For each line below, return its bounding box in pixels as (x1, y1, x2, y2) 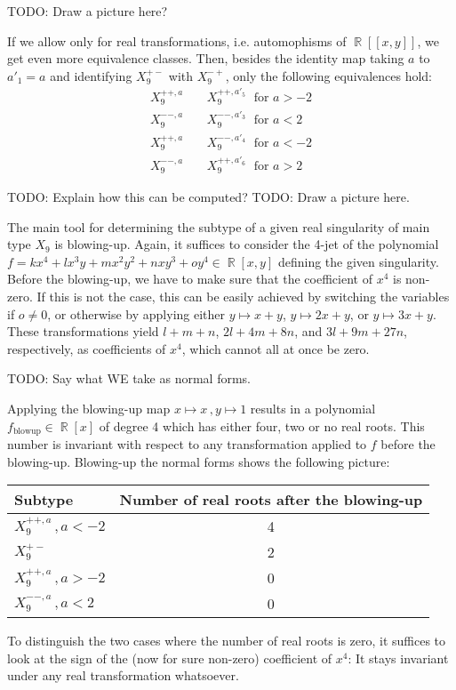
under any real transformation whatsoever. (7, 666, 239, 685)
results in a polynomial (250, 399, 376, 417)
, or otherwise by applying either (47, 304, 226, 323)
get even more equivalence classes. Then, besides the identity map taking (7, 49, 404, 68)
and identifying (50, 66, 132, 84)
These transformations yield (7, 322, 159, 341)
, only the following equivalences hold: (225, 66, 432, 84)
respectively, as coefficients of (7, 339, 166, 357)
